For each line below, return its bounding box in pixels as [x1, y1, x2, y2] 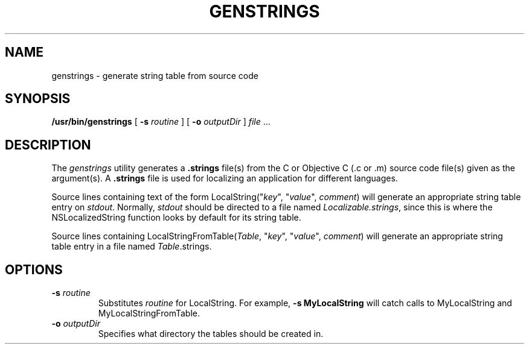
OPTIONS [5, 262, 63, 277]
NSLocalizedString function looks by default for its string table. [51, 212, 301, 223]
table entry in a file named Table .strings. [51, 241, 212, 252]
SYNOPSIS [5, 91, 71, 107]
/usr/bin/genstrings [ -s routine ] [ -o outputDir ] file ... [51, 116, 271, 127]
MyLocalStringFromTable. [98, 308, 200, 319]
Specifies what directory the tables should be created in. [98, 329, 324, 339]
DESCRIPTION [5, 137, 91, 152]
